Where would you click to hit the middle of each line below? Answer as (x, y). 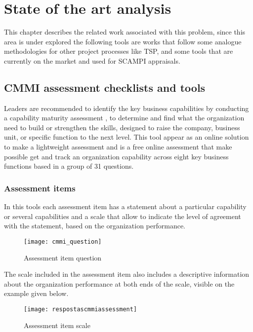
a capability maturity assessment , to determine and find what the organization (124, 118)
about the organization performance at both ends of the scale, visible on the (119, 283)
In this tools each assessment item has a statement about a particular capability (125, 206)
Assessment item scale (57, 325)
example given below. (36, 293)
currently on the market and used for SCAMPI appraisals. (92, 60)
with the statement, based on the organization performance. (95, 226)
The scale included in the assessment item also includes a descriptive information (127, 274)
